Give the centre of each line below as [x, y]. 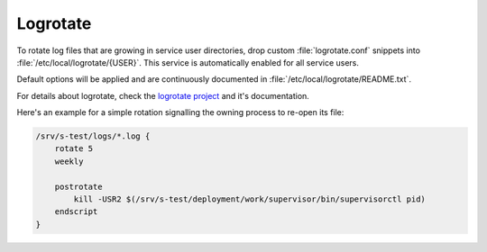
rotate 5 [74, 149]
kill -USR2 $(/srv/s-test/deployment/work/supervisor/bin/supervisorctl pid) [249, 199]
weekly [69, 161]
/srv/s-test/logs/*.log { [93, 136]
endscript [76, 212]
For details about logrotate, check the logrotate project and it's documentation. [163, 95]
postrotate [78, 186]
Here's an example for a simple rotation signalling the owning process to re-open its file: [180, 112]
